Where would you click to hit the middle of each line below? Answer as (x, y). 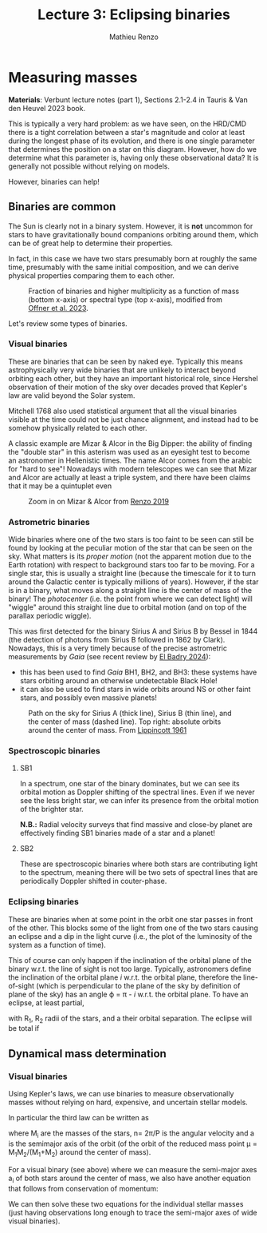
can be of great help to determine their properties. (91, 243)
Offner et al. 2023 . (59, 308)
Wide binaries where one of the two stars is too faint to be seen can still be (131, 539)
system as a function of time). (57, 945)
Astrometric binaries (49, 522)
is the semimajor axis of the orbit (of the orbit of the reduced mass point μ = (133, 1144)
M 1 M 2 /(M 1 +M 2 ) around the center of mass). (80, 1153)
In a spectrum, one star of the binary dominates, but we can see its (130, 784)
